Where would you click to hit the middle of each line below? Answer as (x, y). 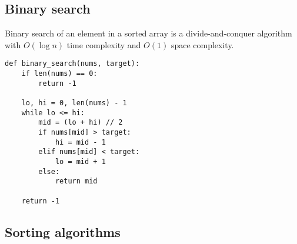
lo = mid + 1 (80, 161)
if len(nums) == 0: (59, 74)
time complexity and (104, 44)
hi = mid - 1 (80, 142)
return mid (76, 181)
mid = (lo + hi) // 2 (81, 123)
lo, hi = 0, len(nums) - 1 (74, 103)
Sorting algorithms (63, 231)
